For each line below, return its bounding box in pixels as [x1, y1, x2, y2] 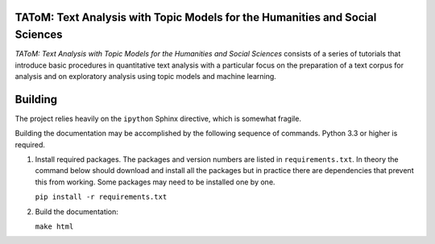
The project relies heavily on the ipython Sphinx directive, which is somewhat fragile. [14, 114, 302, 123]
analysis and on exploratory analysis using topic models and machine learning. [14, 71, 277, 81]
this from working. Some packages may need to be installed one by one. [35, 177, 275, 187]
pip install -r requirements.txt [35, 192, 168, 201]
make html [35, 221, 74, 231]
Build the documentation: [35, 206, 118, 217]
